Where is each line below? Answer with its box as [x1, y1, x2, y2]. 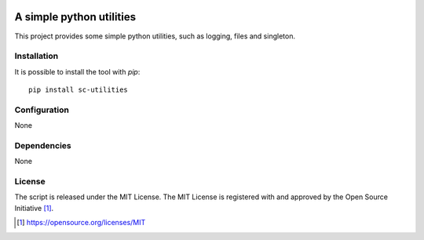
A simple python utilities [14, 10, 137, 24]
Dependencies [14, 140, 72, 151]
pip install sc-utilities [28, 85, 129, 94]
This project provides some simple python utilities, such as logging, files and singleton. [14, 31, 296, 41]
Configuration [14, 104, 70, 115]
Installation [14, 51, 59, 62]
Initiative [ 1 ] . [14, 203, 54, 213]
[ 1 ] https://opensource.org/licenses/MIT [16, 218, 146, 227]
